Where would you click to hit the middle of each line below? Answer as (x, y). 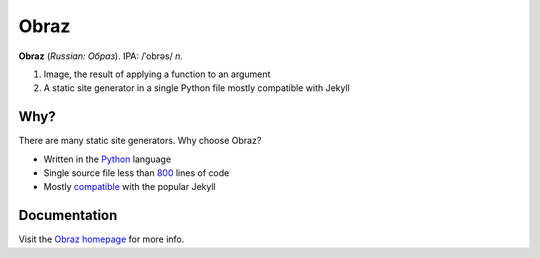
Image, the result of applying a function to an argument (157, 74)
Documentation (68, 215)
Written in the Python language (107, 159)
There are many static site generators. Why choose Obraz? (140, 141)
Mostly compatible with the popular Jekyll (129, 187)
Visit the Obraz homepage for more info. (101, 239)
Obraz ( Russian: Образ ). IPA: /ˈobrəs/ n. (101, 56)
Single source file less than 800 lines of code (136, 173)
